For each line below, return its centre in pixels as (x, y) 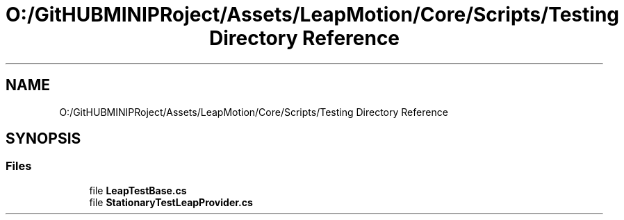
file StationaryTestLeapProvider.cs (171, 202)
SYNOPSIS (43, 139)
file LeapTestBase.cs (138, 190)
